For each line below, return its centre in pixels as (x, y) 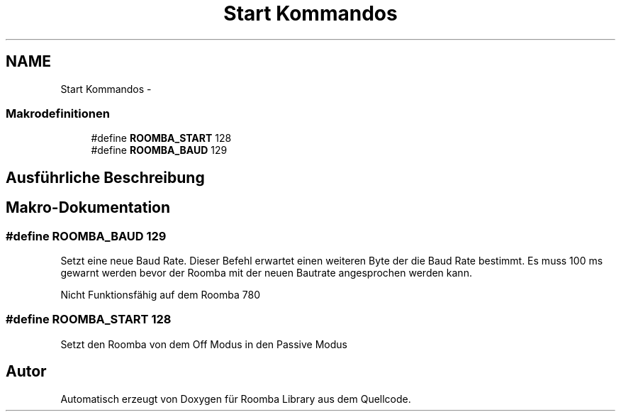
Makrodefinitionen (58, 113)
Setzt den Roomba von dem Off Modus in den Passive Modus (204, 344)
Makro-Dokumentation (88, 208)
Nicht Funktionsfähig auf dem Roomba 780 (160, 294)
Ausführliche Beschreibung (105, 177)
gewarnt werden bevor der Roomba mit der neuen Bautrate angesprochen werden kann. (266, 272)
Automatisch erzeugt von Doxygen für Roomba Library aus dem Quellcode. (236, 399)
